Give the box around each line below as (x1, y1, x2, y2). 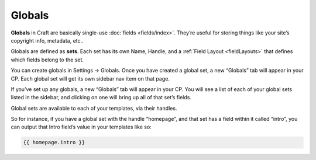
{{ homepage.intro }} (23, 139, 85, 146)
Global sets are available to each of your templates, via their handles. (11, 105, 177, 112)
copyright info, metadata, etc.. (11, 37, 84, 44)
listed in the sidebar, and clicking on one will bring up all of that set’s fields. (11, 94, 191, 101)
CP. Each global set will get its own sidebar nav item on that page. (11, 75, 170, 82)
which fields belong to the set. (11, 56, 84, 63)
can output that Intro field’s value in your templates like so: (11, 123, 152, 131)
